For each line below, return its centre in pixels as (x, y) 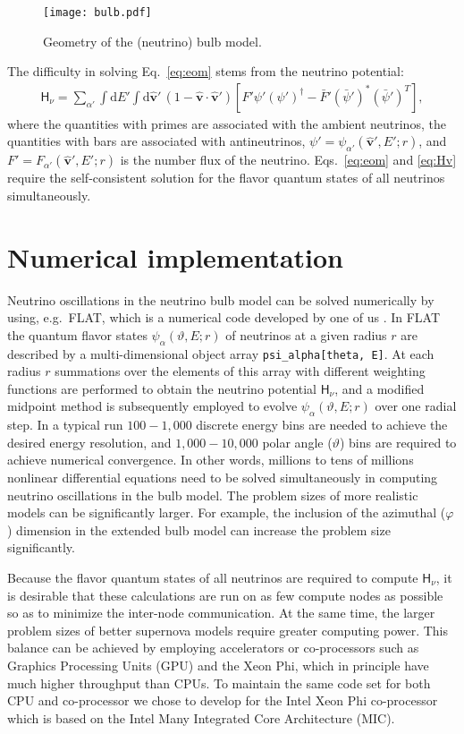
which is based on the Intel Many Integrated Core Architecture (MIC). (201, 717)
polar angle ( (297, 442)
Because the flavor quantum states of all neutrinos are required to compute (213, 577)
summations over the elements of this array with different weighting (240, 371)
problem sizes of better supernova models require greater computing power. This (228, 630)
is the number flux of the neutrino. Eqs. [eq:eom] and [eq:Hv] (288, 160)
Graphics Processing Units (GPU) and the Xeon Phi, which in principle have (218, 665)
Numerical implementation (176, 256)
